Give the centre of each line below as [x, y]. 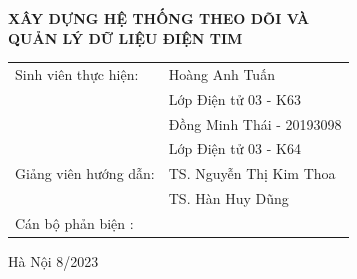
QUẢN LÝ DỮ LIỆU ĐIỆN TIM [125, 37]
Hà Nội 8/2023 [53, 261]
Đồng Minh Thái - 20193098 [255, 123]
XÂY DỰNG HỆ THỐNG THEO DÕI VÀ [159, 18]
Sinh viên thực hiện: [77, 73]
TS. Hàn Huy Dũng [228, 198]
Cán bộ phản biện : [74, 223]
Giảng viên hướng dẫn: [85, 173]
